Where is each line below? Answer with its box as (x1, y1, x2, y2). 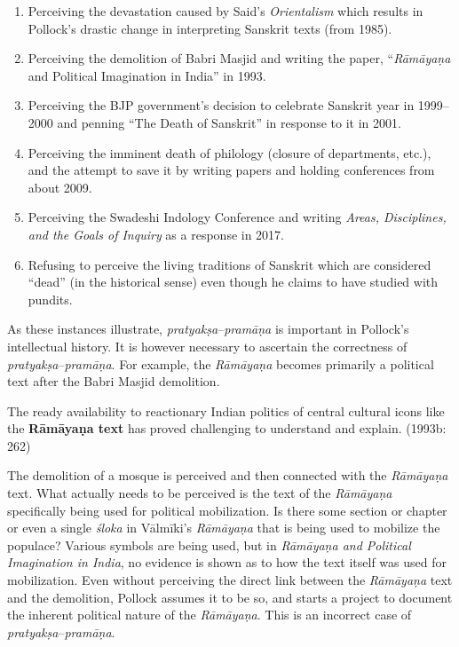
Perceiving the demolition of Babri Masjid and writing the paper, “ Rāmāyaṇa (28, 49, 451, 67)
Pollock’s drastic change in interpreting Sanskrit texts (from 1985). (28, 19, 392, 37)
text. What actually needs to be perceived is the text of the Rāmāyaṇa (7, 484, 392, 502)
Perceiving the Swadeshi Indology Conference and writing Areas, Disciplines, (28, 208, 447, 226)
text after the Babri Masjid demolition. (7, 372, 220, 391)
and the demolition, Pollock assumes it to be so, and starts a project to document (7, 588, 453, 606)
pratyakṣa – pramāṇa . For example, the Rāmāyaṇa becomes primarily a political (7, 354, 434, 373)
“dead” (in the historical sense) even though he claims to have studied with (28, 272, 439, 291)
